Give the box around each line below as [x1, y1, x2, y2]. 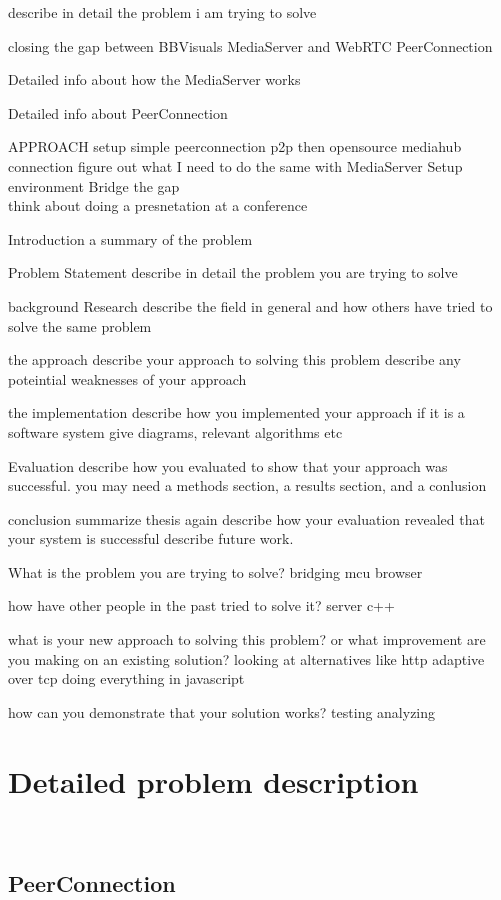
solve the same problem [8, 315, 152, 336]
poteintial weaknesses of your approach [8, 368, 247, 389]
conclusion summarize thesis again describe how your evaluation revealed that [8, 508, 485, 529]
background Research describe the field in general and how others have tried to [8, 295, 493, 316]
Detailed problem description [8, 760, 419, 801]
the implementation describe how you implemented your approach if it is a [8, 402, 465, 423]
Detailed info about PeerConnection [8, 102, 228, 123]
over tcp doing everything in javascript [8, 668, 245, 689]
